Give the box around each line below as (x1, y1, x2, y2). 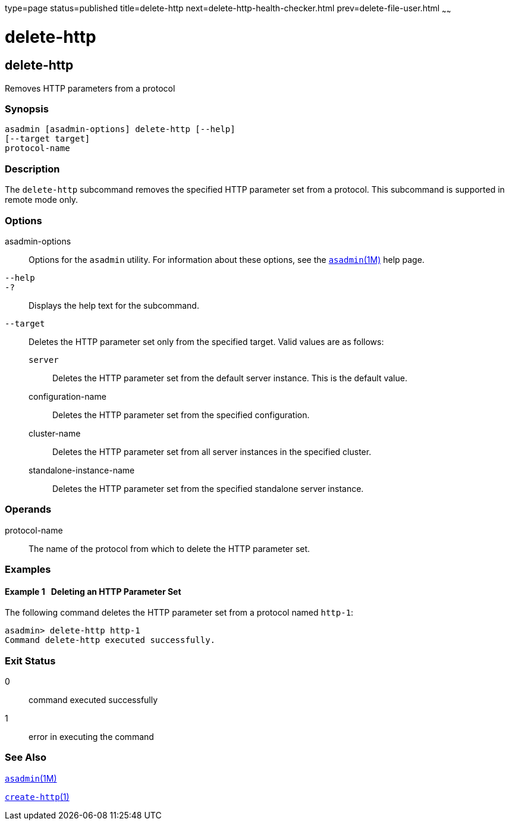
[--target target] (5, 134, 90, 144)
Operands (5, 503, 52, 516)
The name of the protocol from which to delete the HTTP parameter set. (29, 543, 310, 554)
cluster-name (29, 428, 81, 438)
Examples (5, 563, 51, 576)
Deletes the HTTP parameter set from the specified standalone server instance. (52, 483, 364, 494)
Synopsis (5, 103, 49, 115)
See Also (5, 751, 46, 764)
